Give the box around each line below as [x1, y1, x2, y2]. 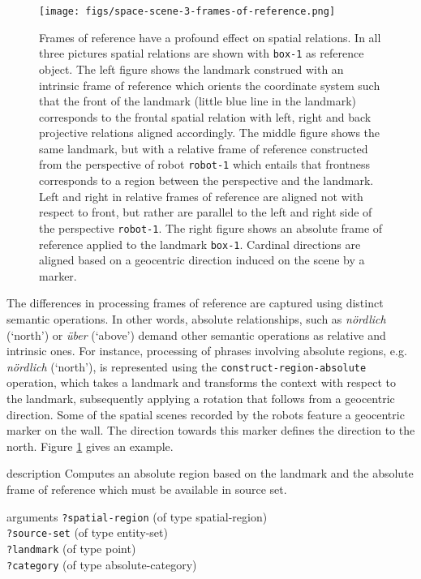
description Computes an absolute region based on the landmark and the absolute [6, 465, 414, 482]
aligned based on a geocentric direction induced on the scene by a [39, 251, 365, 268]
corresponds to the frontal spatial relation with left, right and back [39, 108, 372, 125]
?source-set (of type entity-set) [6, 524, 168, 541]
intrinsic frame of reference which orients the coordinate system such [39, 76, 380, 93]
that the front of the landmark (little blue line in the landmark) [39, 92, 357, 109]
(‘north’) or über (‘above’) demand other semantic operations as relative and [6, 326, 386, 343]
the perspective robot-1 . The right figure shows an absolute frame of [39, 219, 383, 236]
